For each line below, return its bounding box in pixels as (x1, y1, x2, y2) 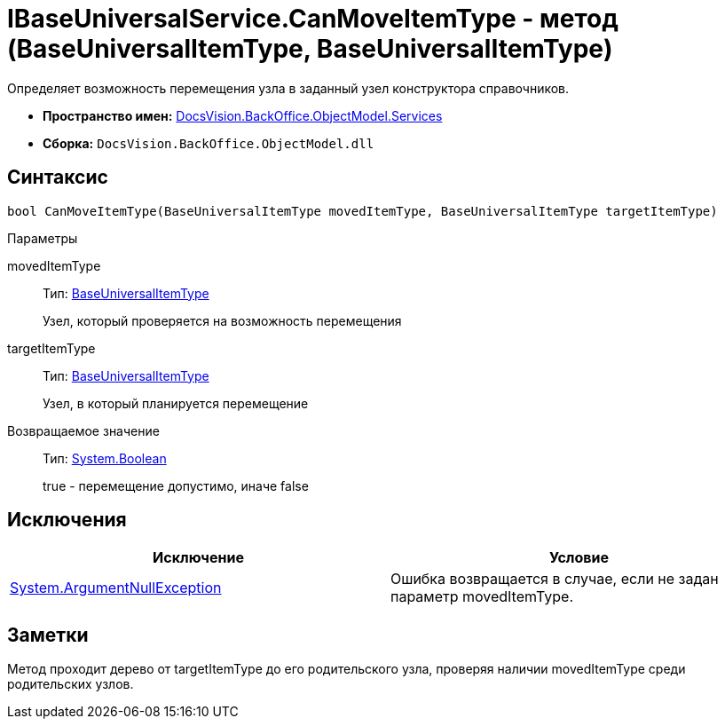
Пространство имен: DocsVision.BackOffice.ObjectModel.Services (43, 107, 443, 123)
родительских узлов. (7, 676, 134, 692)
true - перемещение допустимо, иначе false (43, 477, 309, 493)
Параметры (7, 230, 78, 246)
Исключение (153, 548, 244, 567)
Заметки (7, 623, 89, 646)
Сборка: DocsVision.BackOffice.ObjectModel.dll (43, 135, 374, 151)
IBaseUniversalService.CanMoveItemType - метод (7, 4, 619, 34)
